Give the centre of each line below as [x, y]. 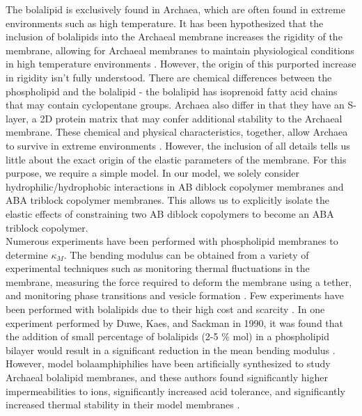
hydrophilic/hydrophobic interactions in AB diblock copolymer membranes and [175, 186]
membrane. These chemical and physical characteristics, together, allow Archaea [177, 132]
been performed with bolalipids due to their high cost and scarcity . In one [165, 309]
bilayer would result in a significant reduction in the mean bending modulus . [171, 350]
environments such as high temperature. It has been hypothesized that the [165, 23]
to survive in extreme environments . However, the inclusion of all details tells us [178, 145]
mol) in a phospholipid [281, 336]
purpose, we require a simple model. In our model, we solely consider [153, 173]
